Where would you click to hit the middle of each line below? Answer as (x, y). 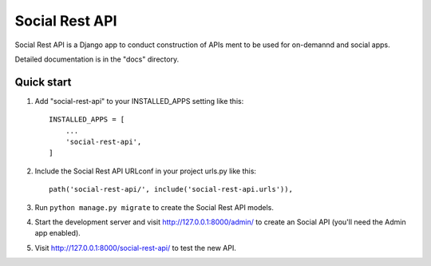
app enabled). (58, 233)
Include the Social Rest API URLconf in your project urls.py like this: (146, 171)
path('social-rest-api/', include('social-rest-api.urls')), (171, 189)
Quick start (43, 82)
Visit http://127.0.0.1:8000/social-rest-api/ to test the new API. (136, 248)
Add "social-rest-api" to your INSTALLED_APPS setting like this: (139, 101)
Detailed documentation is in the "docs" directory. (97, 59)
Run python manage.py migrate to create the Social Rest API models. (154, 207)
